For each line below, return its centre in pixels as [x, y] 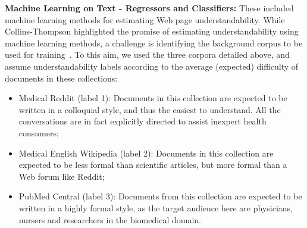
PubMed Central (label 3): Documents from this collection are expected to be [160, 196]
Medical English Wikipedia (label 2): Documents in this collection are [146, 153]
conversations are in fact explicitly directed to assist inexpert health [142, 121]
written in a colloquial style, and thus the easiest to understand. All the [150, 109]
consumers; [39, 132]
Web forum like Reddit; [62, 176]
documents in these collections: [61, 78]
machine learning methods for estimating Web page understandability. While [145, 19]
